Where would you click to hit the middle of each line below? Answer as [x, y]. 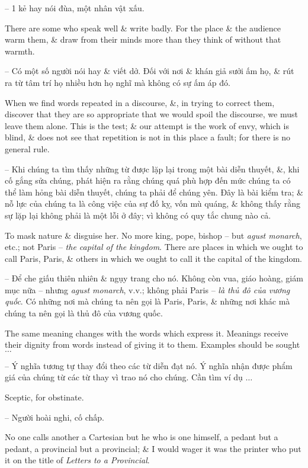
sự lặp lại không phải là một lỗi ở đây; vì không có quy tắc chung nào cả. [138, 215]
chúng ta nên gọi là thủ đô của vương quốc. [84, 313]
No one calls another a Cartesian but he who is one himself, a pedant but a [142, 437]
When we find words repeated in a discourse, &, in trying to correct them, [140, 102]
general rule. [27, 148]
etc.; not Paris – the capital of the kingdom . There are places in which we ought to [154, 247]
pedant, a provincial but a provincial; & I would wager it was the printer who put [153, 448]
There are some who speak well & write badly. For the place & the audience [143, 28]
